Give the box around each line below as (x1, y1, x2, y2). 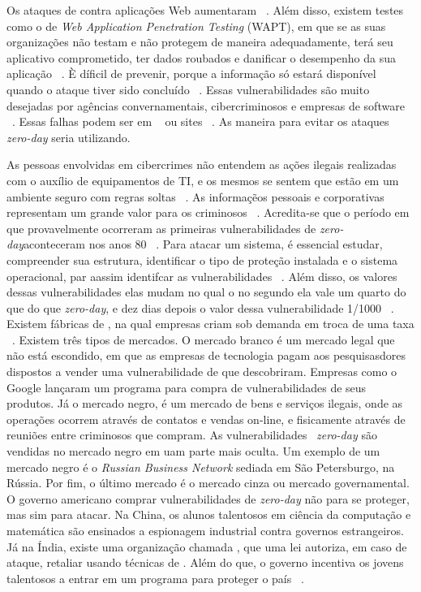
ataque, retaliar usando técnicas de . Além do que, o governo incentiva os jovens (6, 554, 404, 571)
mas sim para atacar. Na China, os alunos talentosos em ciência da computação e (6, 506, 411, 523)
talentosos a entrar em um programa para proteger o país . (6, 569, 304, 586)
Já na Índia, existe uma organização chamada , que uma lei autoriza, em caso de (6, 538, 407, 555)
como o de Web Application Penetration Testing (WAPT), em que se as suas (6, 17, 386, 34)
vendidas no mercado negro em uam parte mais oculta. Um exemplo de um (6, 443, 380, 460)
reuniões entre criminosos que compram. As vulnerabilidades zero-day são (6, 426, 377, 443)
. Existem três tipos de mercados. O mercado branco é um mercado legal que (12, 331, 395, 348)
